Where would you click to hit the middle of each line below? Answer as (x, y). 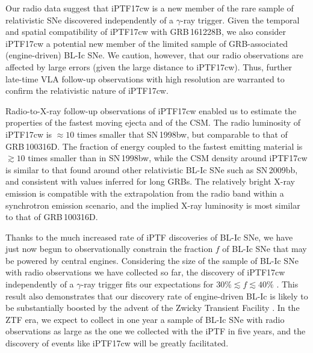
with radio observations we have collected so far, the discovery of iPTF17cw (145, 272)
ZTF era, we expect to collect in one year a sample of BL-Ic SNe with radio (145, 319)
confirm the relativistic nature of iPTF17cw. (87, 91)
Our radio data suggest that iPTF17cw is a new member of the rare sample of (150, 8)
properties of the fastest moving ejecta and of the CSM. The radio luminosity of (153, 122)
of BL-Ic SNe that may (265, 249)
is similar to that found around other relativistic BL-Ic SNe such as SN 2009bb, (152, 169)
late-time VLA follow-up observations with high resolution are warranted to (145, 78)
